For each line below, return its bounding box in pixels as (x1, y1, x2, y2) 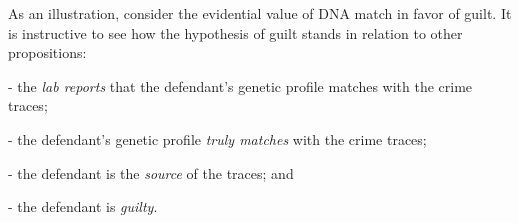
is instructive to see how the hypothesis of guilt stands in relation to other (8, 22, 463, 43)
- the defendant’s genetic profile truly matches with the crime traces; (8, 128, 427, 149)
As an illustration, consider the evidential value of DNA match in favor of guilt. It (8, 3, 512, 23)
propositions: (8, 42, 87, 63)
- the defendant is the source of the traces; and (8, 162, 294, 183)
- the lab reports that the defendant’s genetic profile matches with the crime (8, 75, 473, 96)
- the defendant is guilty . (8, 196, 158, 217)
